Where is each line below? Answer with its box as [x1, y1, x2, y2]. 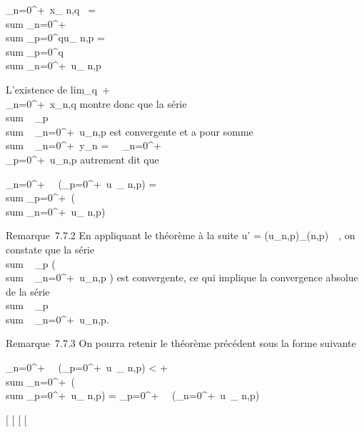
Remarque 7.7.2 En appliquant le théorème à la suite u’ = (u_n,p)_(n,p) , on [6, 228, 355, 243]
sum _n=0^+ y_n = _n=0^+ [6, 138, 161, 153]
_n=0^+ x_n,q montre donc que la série [6, 96, 187, 111]
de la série [6, 283, 50, 298]
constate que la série [6, 241, 95, 256]
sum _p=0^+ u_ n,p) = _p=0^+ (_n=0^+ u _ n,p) [6, 388, 260, 403]
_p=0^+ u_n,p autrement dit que [6, 151, 159, 166]
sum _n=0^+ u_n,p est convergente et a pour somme [6, 124, 253, 139]
